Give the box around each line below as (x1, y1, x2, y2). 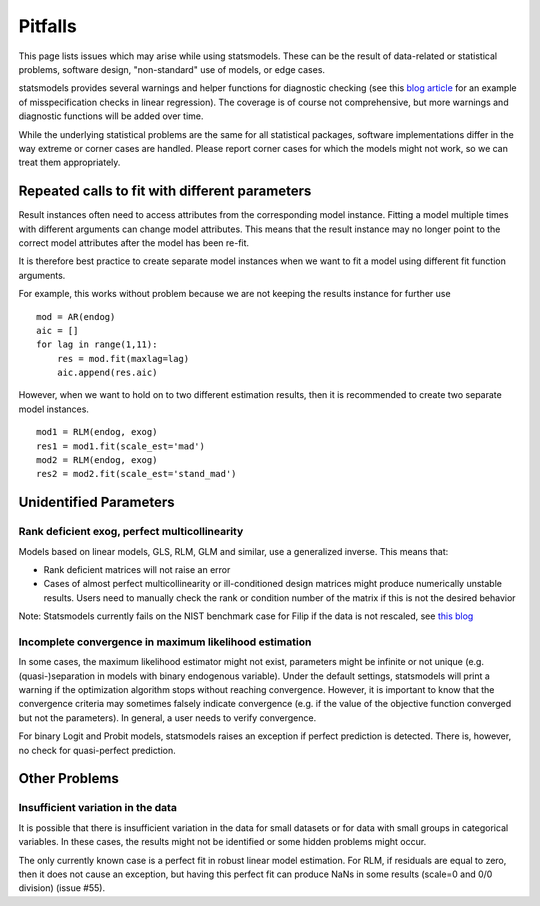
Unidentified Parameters (18, 494, 175, 511)
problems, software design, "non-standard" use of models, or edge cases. (18, 63, 325, 75)
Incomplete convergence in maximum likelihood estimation (18, 635, 312, 649)
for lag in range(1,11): (36, 339, 158, 350)
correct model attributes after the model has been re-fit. (18, 236, 250, 249)
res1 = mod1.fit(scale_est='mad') (36, 440, 205, 452)
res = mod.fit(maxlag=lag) (56, 353, 190, 364)
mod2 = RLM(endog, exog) (36, 455, 158, 466)
